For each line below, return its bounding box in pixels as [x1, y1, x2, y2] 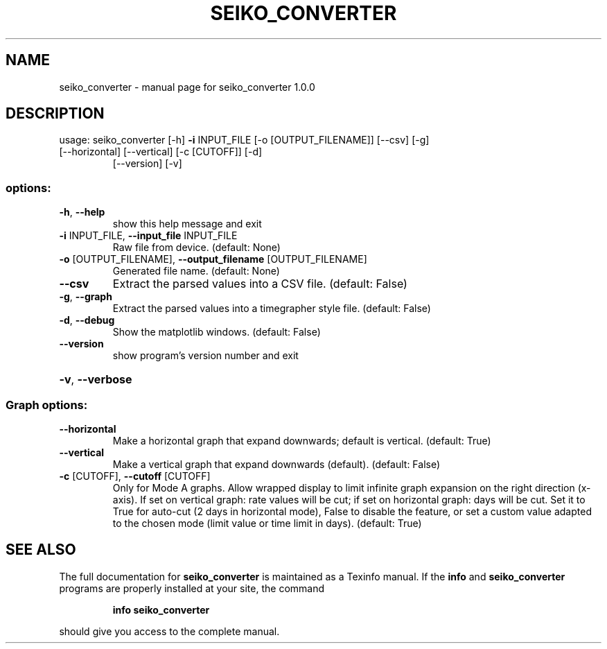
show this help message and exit [112, 218, 262, 230]
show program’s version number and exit [112, 349, 299, 362]
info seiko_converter [112, 603, 210, 616]
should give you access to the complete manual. [59, 625, 280, 637]
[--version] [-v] [112, 157, 182, 170]
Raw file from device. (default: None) [112, 241, 281, 254]
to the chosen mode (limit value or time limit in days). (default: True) [112, 517, 422, 529]
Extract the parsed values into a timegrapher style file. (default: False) [112, 302, 431, 315]
